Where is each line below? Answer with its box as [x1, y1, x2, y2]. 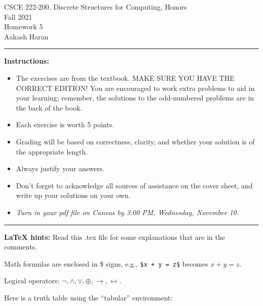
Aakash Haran [4, 31, 49, 41]
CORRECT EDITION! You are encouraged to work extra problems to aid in [16, 82, 255, 93]
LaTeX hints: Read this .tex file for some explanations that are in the [4, 231, 225, 242]
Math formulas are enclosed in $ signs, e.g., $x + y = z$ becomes [4, 258, 208, 269]
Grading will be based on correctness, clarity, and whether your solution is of [16, 136, 255, 146]
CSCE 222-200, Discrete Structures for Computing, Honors [4, 2, 187, 12]
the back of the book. [16, 102, 82, 113]
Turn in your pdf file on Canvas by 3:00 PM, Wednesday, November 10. [16, 207, 239, 217]
